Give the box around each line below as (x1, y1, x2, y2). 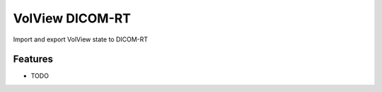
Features (13, 53, 53, 65)
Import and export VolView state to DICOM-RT (13, 35, 149, 44)
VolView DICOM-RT (13, 11, 131, 26)
